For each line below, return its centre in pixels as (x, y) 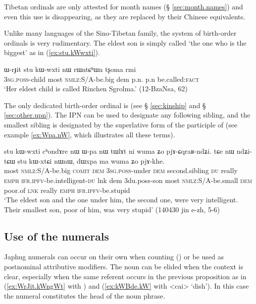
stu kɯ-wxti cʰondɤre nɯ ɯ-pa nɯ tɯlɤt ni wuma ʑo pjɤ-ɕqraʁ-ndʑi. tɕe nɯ (119, 151)
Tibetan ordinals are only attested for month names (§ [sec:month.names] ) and (124, 6)
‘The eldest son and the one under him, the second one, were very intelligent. (121, 200)
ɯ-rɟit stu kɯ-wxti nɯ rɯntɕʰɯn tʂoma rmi (70, 69)
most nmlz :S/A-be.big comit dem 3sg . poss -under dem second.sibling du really (121, 170)
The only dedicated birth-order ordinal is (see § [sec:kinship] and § (105, 105)
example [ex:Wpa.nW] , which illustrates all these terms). (90, 134)
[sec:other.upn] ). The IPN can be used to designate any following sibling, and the (127, 115)
